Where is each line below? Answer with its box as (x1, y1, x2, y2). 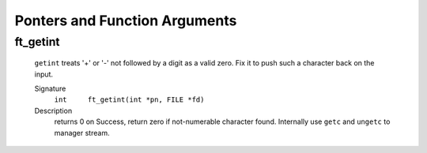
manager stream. (54, 128, 110, 137)
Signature (34, 84, 66, 93)
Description (34, 106, 73, 115)
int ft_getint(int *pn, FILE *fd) (54, 95, 205, 104)
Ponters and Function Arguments (14, 12, 237, 29)
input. (34, 69, 54, 79)
